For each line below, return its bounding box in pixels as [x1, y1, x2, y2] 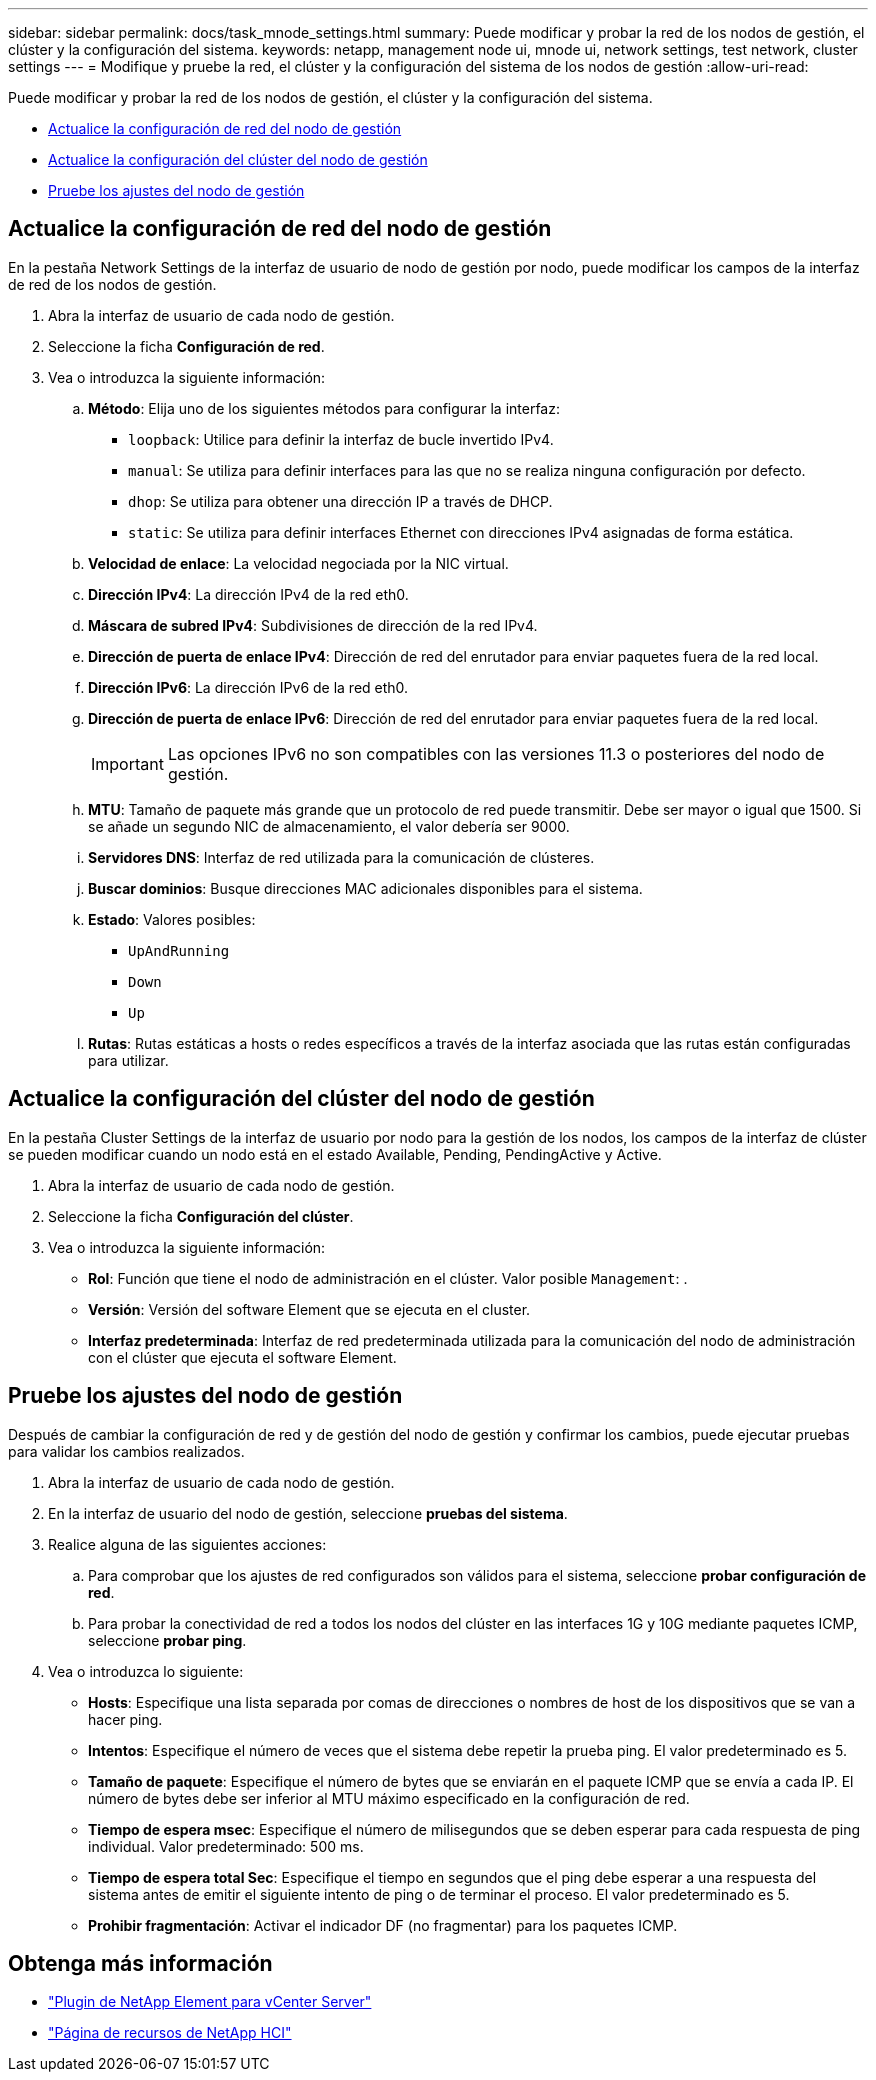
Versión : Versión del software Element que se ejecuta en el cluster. [88, 1300, 531, 1318]
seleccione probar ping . [88, 1631, 247, 1649]
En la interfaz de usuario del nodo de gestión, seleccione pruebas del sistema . [48, 1504, 568, 1522]
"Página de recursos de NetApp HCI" [48, 2024, 292, 2042]
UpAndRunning [128, 942, 230, 959]
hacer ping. [88, 1710, 163, 1728]
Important [91, 753, 164, 774]
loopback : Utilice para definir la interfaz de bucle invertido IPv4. [128, 430, 554, 448]
